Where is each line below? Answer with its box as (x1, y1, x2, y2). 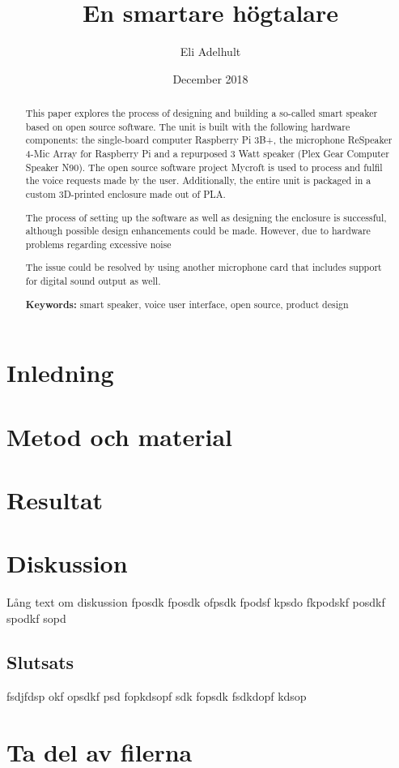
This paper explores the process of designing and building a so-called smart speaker (25, 106, 378, 120)
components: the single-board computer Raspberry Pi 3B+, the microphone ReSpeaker (25, 133, 393, 147)
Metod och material (6, 419, 233, 453)
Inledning (6, 356, 114, 389)
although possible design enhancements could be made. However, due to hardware (25, 224, 371, 238)
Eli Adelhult (180, 43, 241, 60)
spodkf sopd (6, 609, 66, 626)
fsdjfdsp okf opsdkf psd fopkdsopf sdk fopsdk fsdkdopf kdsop (6, 687, 307, 704)
